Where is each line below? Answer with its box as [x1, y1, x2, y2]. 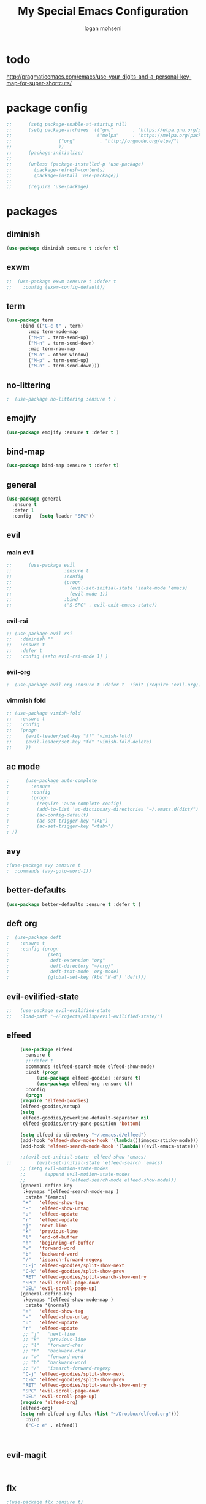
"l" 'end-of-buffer [22, 1234, 78, 1240]
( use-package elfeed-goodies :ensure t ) [36, 1075, 141, 1081]
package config [6, 101, 88, 115]
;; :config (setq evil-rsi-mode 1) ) [6, 653, 109, 660]
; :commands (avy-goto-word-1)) [6, 868, 92, 874]
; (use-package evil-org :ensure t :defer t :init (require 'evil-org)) [6, 682, 202, 688]
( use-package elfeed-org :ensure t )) [36, 1081, 133, 1087]
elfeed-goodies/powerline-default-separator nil [22, 1115, 150, 1121]
